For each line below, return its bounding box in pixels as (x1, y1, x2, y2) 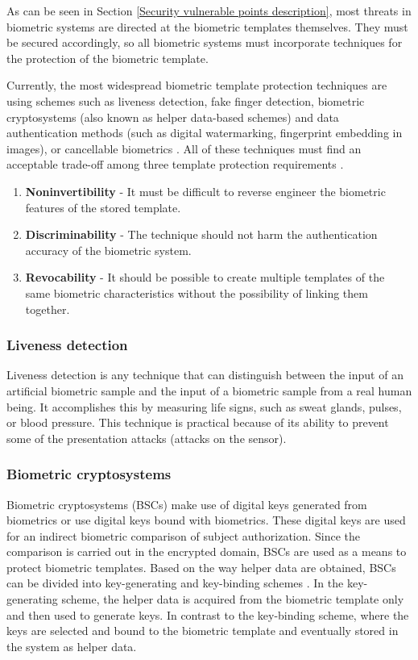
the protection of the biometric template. (6, 49, 209, 66)
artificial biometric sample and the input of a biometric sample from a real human (6, 382, 412, 399)
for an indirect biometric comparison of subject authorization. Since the (6, 527, 361, 544)
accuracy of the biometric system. (25, 241, 192, 258)
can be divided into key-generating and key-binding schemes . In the (6, 574, 344, 591)
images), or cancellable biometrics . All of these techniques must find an (6, 140, 362, 157)
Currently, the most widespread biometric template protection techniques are (6, 77, 387, 94)
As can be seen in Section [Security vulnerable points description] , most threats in (6, 2, 412, 19)
